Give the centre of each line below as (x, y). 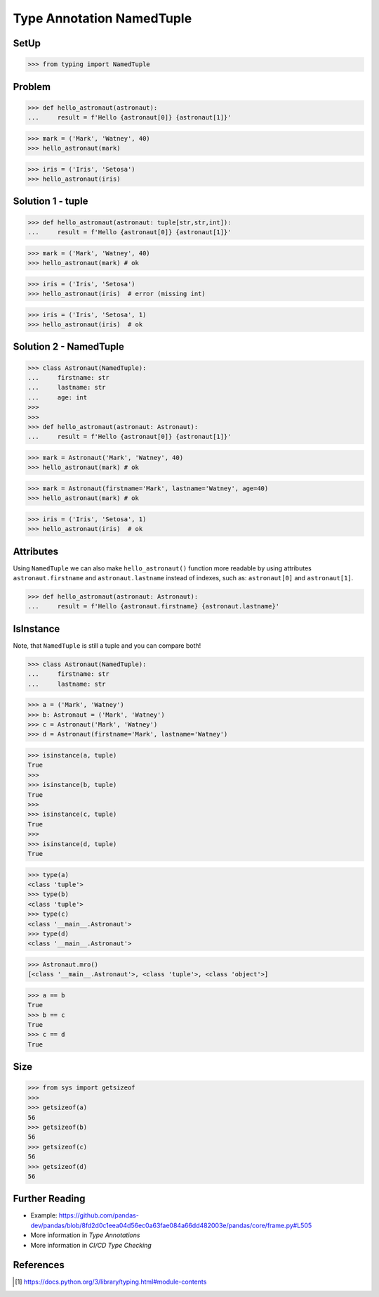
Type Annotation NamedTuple (102, 18)
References (39, 1265)
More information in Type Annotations (85, 1235)
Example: (44, 1215)
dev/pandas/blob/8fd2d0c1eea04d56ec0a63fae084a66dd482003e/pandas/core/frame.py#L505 (171, 1225)
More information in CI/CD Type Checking (91, 1245)
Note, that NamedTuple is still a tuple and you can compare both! (107, 645)
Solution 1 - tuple (51, 202)
